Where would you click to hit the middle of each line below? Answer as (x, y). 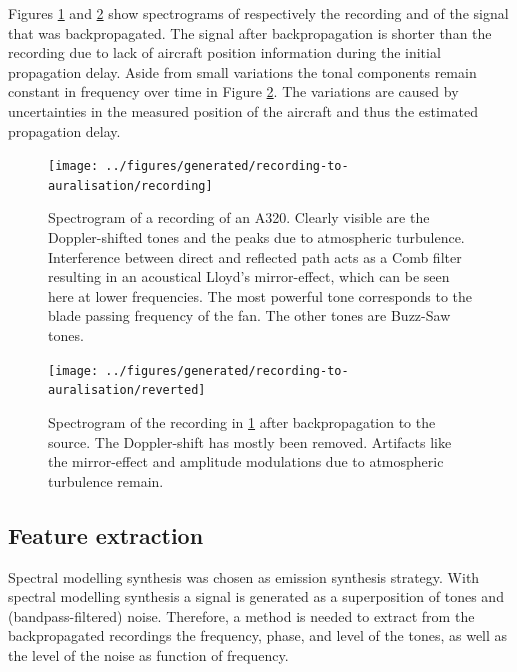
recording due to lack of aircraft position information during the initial (224, 52)
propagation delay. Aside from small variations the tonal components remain (242, 71)
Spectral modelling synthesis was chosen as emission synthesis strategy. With (244, 576)
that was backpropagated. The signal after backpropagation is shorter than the (250, 32)
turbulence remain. (106, 480)
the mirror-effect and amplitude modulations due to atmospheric (246, 461)
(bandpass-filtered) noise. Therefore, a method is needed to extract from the (241, 615)
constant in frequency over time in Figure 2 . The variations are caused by (233, 91)
